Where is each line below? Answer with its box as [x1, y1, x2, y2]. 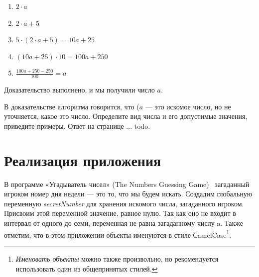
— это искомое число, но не [145, 101, 231, 111]
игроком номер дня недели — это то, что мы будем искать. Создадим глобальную [4, 188, 253, 199]
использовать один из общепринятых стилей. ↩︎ [15, 263, 158, 274]
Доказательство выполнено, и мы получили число [4, 85, 155, 95]
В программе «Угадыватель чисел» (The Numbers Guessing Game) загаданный [4, 179, 250, 189]
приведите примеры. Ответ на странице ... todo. [4, 120, 150, 131]
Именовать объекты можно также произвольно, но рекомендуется [15, 253, 219, 264]
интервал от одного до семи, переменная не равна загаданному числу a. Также [4, 218, 243, 228]
